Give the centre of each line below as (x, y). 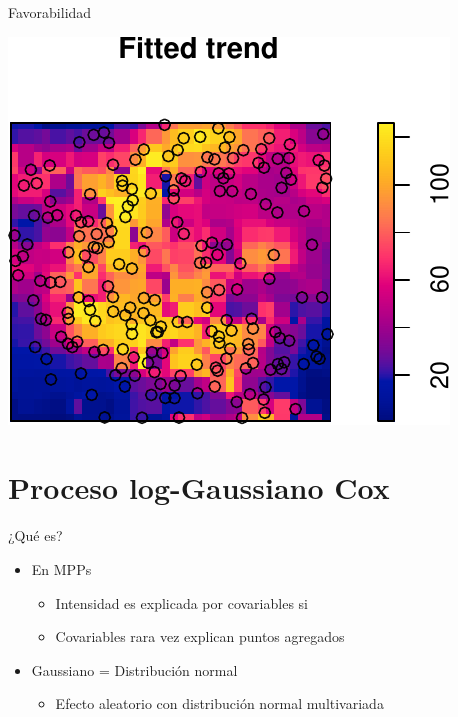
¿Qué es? (35, 535)
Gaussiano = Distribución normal (134, 669)
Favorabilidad (50, 12)
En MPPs (61, 568)
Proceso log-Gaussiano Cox (199, 487)
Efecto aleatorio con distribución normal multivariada (219, 703)
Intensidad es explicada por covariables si (181, 602)
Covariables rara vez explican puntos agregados (200, 636)
